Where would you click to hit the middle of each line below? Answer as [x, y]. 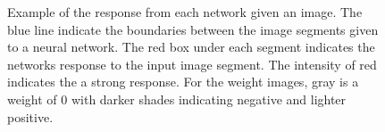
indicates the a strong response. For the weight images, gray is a [183, 82]
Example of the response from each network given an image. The [185, 12]
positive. [30, 116]
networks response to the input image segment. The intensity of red [192, 64]
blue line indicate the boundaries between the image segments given [193, 29]
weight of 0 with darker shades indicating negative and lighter [177, 99]
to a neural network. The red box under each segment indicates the [191, 47]
